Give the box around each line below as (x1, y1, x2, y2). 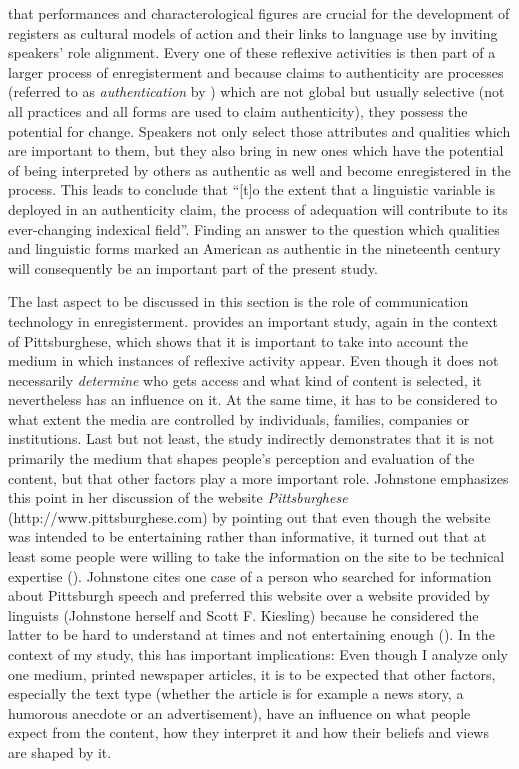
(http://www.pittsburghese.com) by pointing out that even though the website (8, 506, 491, 527)
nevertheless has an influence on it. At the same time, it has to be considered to (8, 389, 498, 410)
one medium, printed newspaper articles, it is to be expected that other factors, (8, 663, 496, 684)
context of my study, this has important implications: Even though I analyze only (8, 644, 508, 664)
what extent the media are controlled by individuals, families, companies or (8, 408, 470, 429)
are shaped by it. (8, 741, 112, 762)
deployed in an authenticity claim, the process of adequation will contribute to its (8, 198, 508, 219)
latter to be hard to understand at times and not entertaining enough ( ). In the (8, 624, 495, 645)
